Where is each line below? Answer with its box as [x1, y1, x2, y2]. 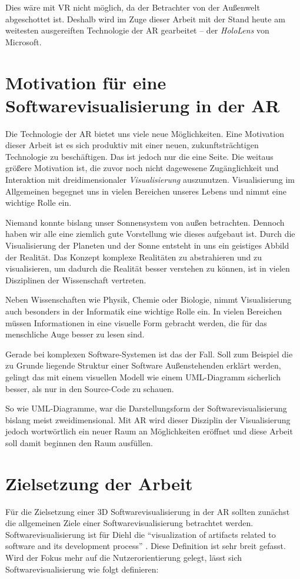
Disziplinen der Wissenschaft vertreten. [5, 273, 146, 286]
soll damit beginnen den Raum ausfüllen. [5, 436, 153, 449]
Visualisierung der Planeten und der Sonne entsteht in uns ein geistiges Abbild [5, 239, 289, 252]
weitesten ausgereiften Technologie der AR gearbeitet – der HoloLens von [5, 24, 269, 36]
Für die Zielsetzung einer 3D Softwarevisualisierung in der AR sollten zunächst [5, 505, 290, 517]
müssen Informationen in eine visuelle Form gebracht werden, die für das [5, 316, 267, 329]
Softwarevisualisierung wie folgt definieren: [5, 563, 159, 575]
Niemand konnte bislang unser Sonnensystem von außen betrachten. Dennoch [5, 216, 285, 228]
